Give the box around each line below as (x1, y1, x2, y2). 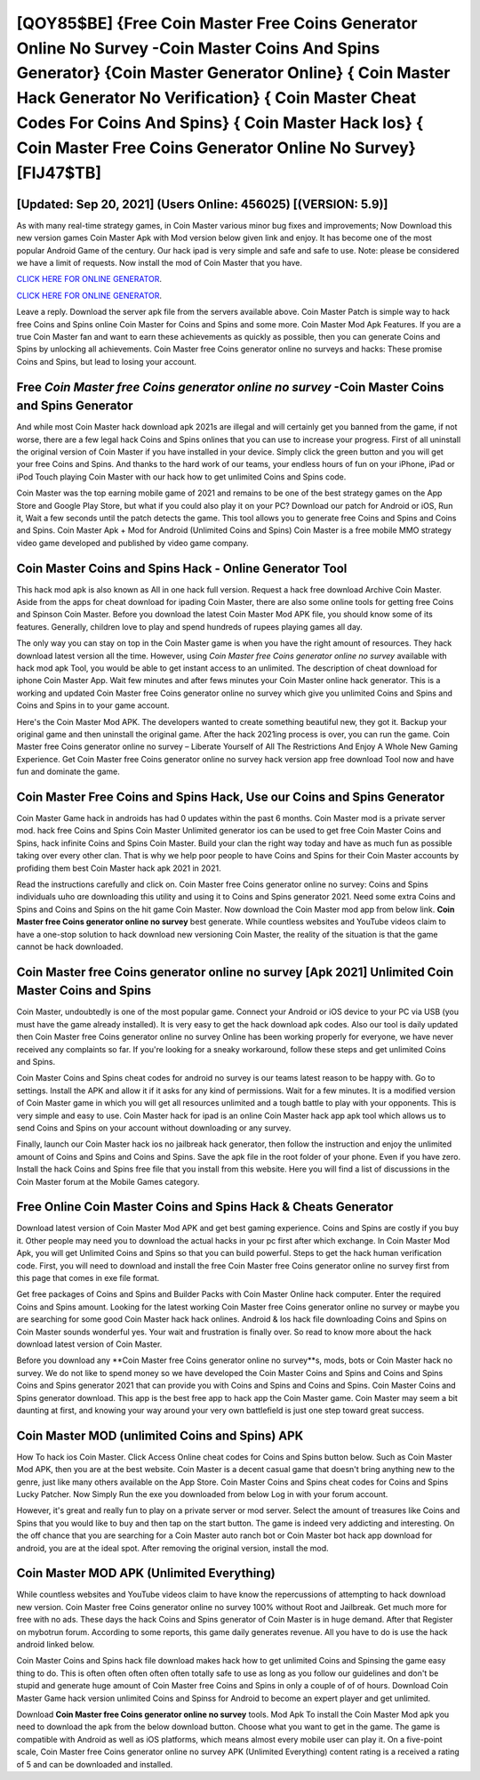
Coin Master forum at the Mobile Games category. (16, 1176, 200, 1187)
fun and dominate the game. (16, 766, 120, 777)
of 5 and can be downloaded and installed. (16, 1759, 173, 1769)
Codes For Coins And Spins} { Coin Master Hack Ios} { (16, 112, 424, 133)
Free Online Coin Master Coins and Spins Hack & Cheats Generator (16, 1199, 394, 1214)
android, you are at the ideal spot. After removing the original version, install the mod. (16, 1542, 329, 1553)
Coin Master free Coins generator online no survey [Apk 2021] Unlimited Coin (16, 964, 454, 979)
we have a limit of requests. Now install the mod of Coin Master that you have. (16, 258, 302, 269)
